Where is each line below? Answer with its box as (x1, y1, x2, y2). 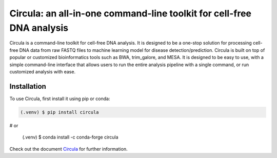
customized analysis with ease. (9, 68, 76, 74)
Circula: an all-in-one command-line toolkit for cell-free (9, 8, 251, 19)
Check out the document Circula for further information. (9, 146, 128, 152)
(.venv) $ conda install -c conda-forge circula (22, 134, 118, 141)
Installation (9, 82, 46, 91)
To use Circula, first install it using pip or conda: (9, 95, 110, 102)
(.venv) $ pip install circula (20, 109, 100, 115)
